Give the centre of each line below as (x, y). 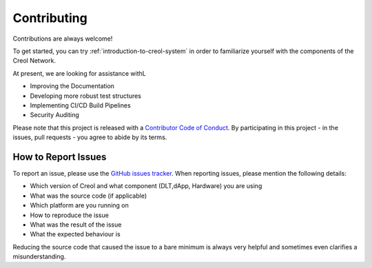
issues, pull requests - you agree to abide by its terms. (90, 137)
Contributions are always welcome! (63, 39)
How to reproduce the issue (70, 215)
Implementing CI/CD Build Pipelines (80, 105)
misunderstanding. (39, 257)
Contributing (50, 18)
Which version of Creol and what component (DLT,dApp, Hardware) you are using (146, 186)
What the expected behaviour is (75, 234)
